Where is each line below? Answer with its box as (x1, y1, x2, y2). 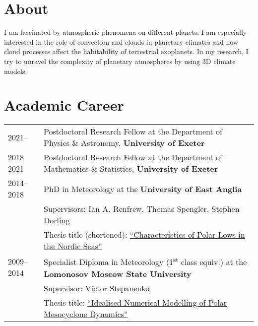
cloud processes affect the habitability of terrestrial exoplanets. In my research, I (4, 46, 249, 57)
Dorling (44, 214, 70, 226)
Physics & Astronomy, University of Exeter (44, 137, 205, 149)
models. (4, 65, 27, 76)
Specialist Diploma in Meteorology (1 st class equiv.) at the (44, 255, 247, 268)
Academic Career (4, 95, 124, 115)
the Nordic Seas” (44, 240, 102, 252)
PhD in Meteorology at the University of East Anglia (44, 183, 242, 195)
